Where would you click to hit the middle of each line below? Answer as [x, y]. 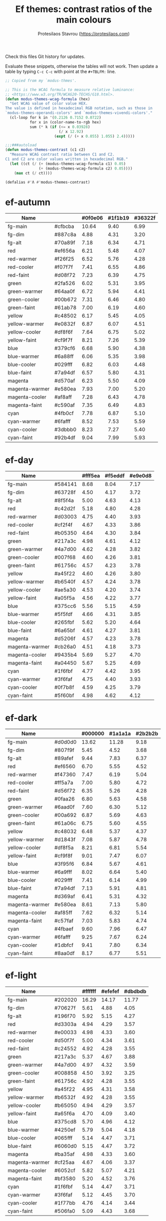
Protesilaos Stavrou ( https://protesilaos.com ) [84, 33]
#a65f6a [65, 1113]
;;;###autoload [21, 145]
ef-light [21, 975]
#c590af [65, 405]
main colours [84, 20]
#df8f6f [64, 332]
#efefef [110, 991]
